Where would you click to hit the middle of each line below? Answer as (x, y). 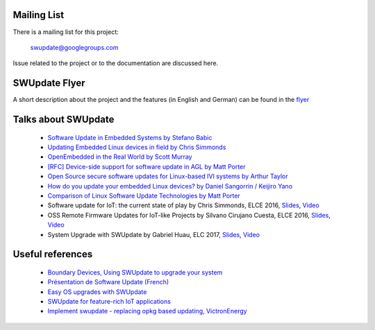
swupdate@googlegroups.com (74, 47)
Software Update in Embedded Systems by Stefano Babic (130, 137)
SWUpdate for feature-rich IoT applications (109, 302)
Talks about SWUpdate (64, 120)
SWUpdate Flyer (49, 83)
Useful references (53, 254)
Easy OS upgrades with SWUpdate (97, 292)
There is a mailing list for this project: (66, 32)
